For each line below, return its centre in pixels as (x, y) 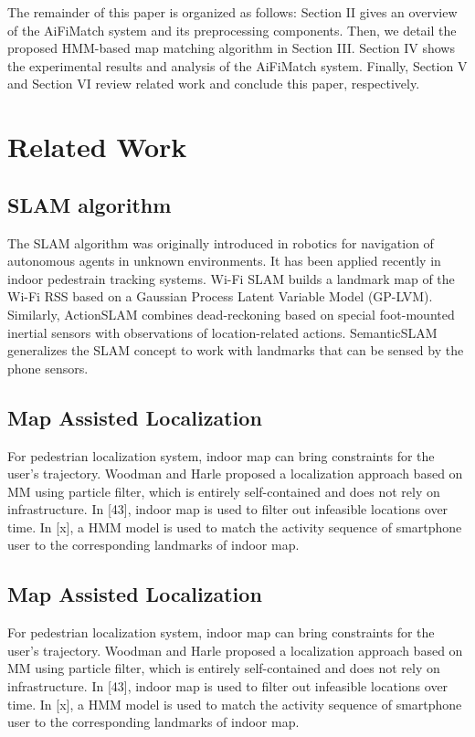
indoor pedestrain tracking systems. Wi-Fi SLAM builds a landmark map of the (231, 278)
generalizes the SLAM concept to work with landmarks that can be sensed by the (236, 350)
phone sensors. (48, 368)
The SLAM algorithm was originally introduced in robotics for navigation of (221, 242)
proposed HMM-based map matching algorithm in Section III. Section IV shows (231, 48)
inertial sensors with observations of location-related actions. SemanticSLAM (222, 332)
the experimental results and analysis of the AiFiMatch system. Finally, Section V (237, 65)
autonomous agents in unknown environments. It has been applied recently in (224, 261)
